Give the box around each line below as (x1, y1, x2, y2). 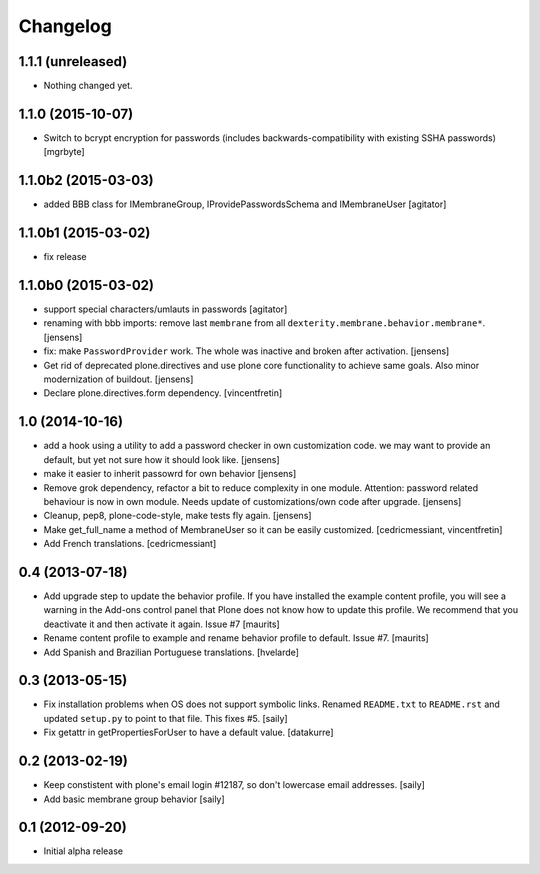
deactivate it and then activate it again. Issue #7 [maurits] (43, 618, 280, 630)
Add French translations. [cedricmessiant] (43, 538, 217, 550)
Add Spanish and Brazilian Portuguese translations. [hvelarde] (43, 646, 300, 658)
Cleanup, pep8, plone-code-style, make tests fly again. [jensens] (43, 510, 312, 522)
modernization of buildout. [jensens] (43, 373, 194, 385)
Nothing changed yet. (43, 80, 134, 92)
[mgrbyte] (43, 146, 85, 158)
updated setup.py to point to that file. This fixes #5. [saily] (43, 712, 289, 724)
